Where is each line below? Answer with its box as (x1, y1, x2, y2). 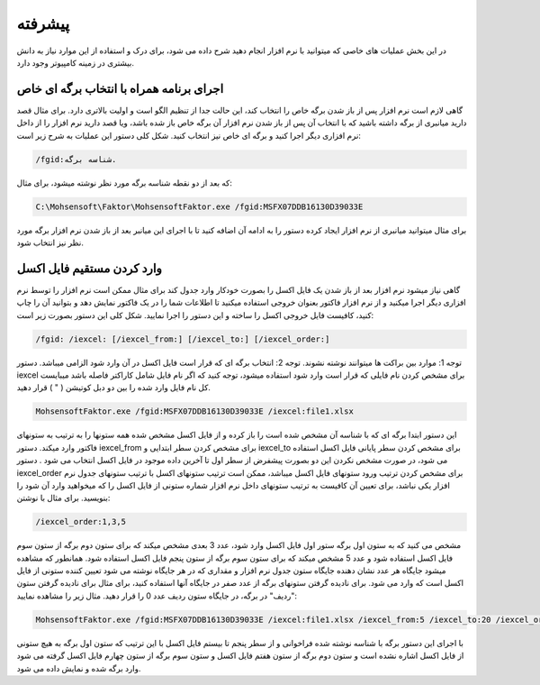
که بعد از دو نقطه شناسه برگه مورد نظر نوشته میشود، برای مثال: (16, 177, 233, 188)
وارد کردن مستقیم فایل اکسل (16, 260, 162, 276)
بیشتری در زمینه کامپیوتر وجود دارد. (16, 57, 135, 68)
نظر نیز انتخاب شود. (16, 237, 85, 248)
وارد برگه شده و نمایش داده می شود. (16, 662, 141, 673)
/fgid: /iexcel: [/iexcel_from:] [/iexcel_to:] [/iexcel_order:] (35, 333, 330, 344)
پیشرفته (16, 14, 70, 33)
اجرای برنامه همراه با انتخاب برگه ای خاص (16, 81, 224, 96)
